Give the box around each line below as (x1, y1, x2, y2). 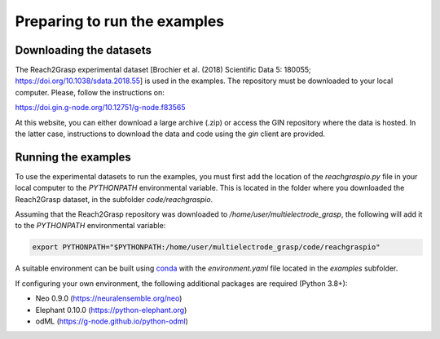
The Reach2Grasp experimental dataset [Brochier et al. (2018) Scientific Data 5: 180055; (15, 65, 311, 75)
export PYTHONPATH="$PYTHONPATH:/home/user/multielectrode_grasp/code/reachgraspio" (32, 243, 381, 252)
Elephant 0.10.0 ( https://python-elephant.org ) (35, 305, 187, 315)
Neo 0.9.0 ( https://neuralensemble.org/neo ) (35, 293, 183, 303)
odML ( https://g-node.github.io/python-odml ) (35, 316, 189, 326)
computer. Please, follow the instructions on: (15, 87, 165, 97)
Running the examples (15, 150, 132, 164)
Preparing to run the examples (15, 12, 225, 30)
